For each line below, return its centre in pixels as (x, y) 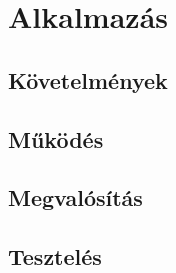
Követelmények (88, 79)
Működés (56, 138)
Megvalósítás (75, 197)
